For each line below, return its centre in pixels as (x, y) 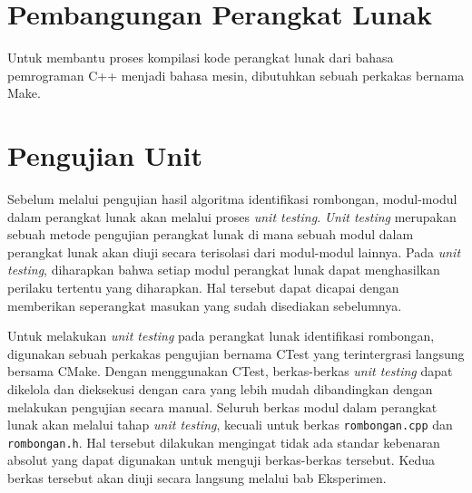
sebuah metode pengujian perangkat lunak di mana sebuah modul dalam (211, 234)
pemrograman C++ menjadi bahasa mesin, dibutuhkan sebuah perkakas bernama (236, 75)
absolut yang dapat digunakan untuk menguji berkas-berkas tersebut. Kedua (221, 460)
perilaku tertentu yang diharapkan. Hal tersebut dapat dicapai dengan (203, 287)
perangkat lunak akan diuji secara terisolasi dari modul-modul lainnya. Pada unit (234, 251)
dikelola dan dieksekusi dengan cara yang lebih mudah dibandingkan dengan (220, 388)
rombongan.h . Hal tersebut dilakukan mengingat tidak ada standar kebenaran (224, 442)
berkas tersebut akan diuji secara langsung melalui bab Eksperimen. (197, 478)
